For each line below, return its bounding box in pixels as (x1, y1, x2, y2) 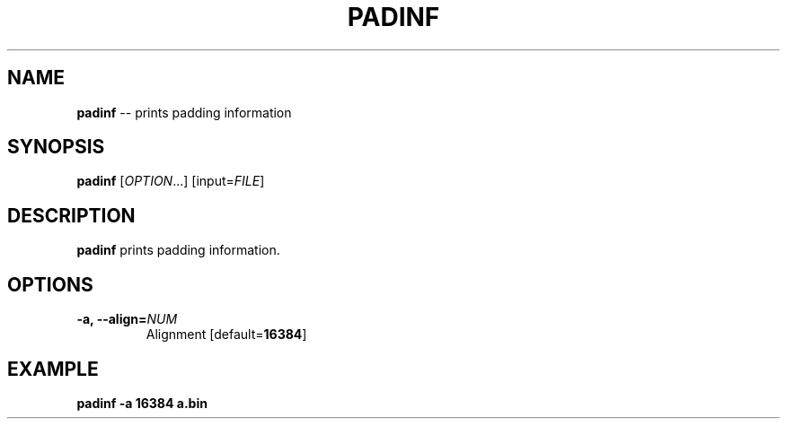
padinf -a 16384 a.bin (76, 395, 208, 411)
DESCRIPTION (7, 204, 136, 227)
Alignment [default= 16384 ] (146, 326, 307, 343)
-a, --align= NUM (76, 311, 178, 327)
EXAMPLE (7, 357, 99, 380)
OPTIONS (7, 273, 93, 296)
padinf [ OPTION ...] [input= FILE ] (76, 173, 265, 189)
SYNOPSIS (7, 135, 105, 159)
